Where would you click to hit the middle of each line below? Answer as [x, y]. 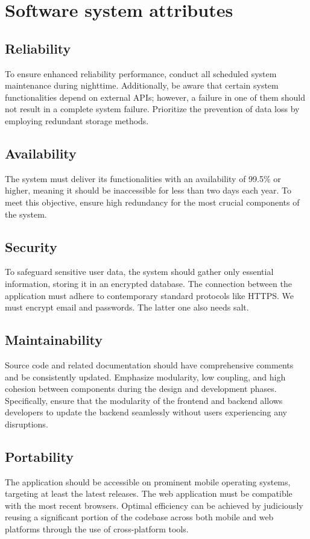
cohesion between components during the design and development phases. [141, 389]
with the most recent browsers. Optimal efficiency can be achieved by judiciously [154, 505]
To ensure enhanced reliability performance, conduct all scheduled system [141, 73]
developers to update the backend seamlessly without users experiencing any [146, 412]
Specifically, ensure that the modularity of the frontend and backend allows [144, 400]
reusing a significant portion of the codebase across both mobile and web [139, 517]
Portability [39, 456]
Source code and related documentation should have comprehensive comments [149, 364]
